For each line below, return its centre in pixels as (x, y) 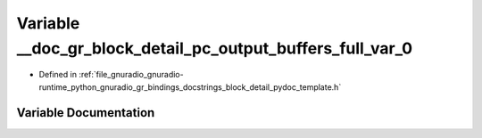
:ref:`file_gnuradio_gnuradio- (131, 75)
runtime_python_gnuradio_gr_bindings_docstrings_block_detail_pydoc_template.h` (190, 87)
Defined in (58, 75)
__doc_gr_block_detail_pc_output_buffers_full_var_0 (215, 48)
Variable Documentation (86, 113)
